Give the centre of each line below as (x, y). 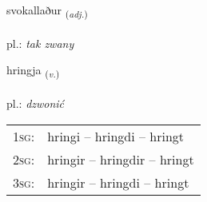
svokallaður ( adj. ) (47, 11)
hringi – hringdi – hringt (116, 136)
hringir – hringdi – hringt (118, 182)
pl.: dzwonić (36, 103)
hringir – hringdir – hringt (121, 159)
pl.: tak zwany (40, 43)
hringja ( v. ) (33, 71)
